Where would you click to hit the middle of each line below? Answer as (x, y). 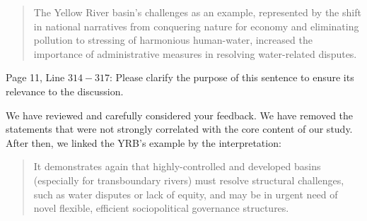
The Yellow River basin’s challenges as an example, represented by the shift (197, 12)
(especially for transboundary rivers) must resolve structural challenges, (189, 180)
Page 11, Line (35, 77)
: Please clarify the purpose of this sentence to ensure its (232, 77)
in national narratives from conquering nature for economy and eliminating (196, 26)
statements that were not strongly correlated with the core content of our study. (179, 129)
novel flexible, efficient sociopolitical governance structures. (161, 208)
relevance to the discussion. (65, 91)
